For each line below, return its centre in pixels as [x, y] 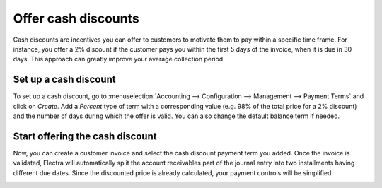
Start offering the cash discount [85, 136]
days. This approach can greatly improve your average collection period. [119, 59]
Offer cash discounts [76, 18]
